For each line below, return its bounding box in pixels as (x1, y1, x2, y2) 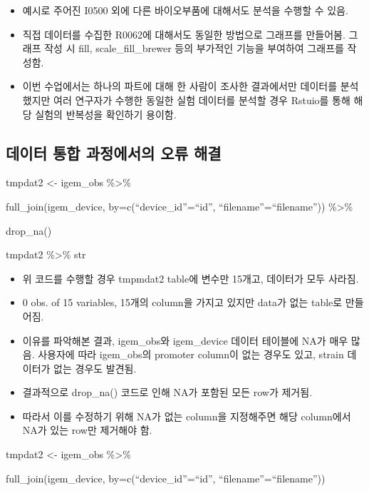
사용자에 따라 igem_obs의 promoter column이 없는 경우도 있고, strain (38, 347, 344, 362)
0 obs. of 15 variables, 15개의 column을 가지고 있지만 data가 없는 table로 (22, 295, 343, 310)
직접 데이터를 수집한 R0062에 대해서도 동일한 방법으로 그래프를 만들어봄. (22, 26, 345, 41)
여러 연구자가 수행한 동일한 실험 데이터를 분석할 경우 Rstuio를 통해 (53, 92, 350, 107)
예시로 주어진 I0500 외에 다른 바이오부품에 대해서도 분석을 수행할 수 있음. (22, 3, 348, 17)
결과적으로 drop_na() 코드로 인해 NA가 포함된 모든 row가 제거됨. (22, 385, 313, 400)
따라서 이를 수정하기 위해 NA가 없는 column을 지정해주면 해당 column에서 (22, 408, 351, 423)
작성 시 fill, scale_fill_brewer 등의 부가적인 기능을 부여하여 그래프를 (44, 41, 344, 56)
